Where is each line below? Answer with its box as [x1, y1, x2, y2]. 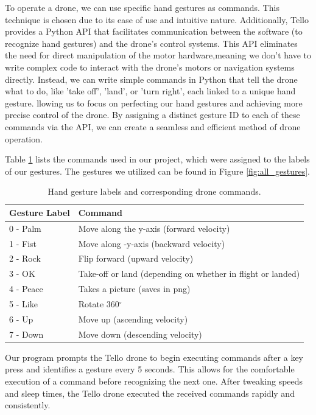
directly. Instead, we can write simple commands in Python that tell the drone [5, 72, 298, 85]
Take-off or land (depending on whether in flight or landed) [78, 267, 300, 280]
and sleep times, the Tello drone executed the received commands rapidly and [5, 386, 295, 399]
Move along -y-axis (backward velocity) [78, 237, 225, 249]
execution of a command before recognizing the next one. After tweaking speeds [5, 374, 303, 387]
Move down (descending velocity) [78, 327, 202, 340]
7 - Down [9, 327, 44, 340]
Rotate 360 [78, 297, 119, 310]
